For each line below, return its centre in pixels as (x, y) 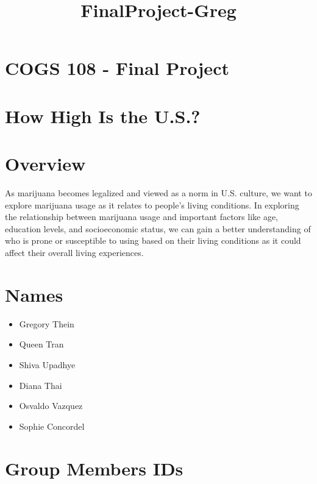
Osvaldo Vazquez (51, 406)
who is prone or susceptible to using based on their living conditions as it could (153, 240)
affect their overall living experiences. (74, 253)
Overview (45, 164)
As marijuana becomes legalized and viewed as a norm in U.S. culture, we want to (158, 193)
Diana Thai (41, 385)
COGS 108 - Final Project (117, 68)
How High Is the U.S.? (103, 116)
